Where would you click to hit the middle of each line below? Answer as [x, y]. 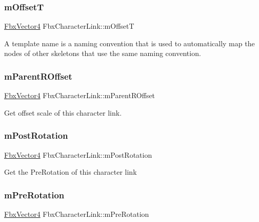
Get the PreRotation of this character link [71, 172]
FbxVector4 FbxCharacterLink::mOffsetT [69, 26]
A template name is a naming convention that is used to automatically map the [129, 43]
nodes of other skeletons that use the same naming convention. [103, 53]
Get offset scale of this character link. [63, 112]
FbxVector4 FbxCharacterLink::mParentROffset [80, 95]
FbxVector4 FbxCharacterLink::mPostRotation [78, 154]
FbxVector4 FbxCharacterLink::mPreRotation [77, 214]
